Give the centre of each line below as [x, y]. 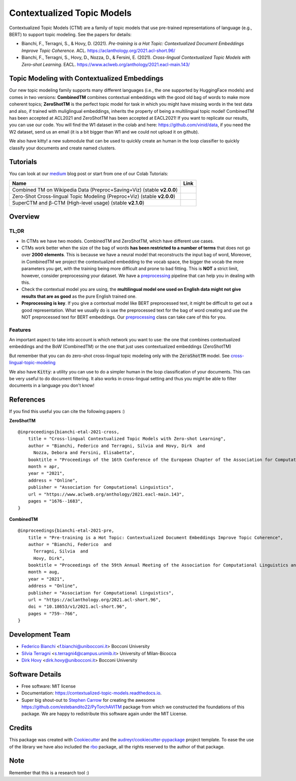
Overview [24, 217]
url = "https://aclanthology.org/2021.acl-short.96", [94, 600]
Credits [21, 728]
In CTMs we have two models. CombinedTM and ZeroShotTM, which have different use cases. [118, 241]
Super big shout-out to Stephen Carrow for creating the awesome [88, 700]
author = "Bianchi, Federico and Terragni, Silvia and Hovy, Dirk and [116, 446]
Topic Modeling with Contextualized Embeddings [86, 78]
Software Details [35, 674]
